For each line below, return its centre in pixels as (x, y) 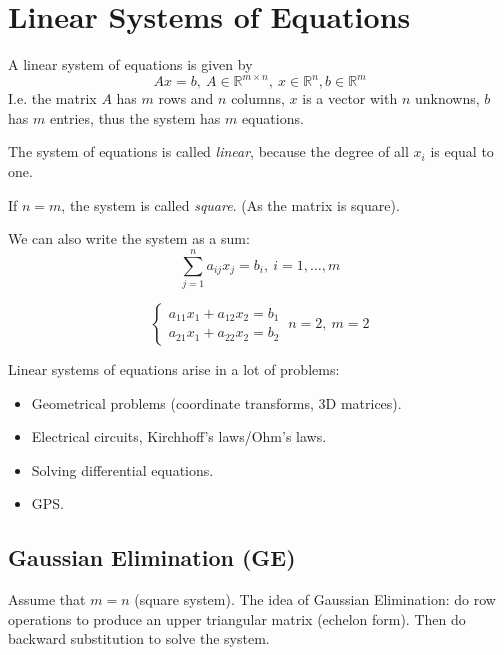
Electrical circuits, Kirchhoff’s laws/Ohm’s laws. (179, 436)
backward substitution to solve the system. (139, 638)
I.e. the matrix (52, 98)
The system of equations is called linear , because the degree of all (208, 151)
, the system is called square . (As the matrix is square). (230, 204)
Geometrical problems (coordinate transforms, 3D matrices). (216, 402)
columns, (258, 98)
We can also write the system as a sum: (129, 238)
